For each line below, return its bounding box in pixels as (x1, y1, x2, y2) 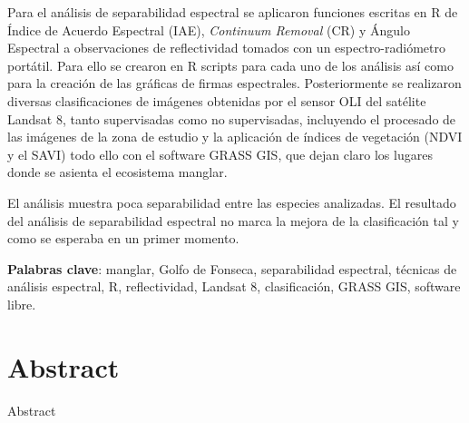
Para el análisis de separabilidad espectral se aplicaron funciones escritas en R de (7, 3, 458, 21)
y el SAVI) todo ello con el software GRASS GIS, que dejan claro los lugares (7, 144, 433, 163)
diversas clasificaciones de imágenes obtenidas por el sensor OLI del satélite (7, 91, 426, 110)
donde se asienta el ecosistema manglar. (7, 162, 228, 182)
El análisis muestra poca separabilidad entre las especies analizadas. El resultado (7, 192, 456, 211)
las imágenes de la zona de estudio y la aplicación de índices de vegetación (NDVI (7, 127, 463, 146)
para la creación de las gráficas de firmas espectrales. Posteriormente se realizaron (7, 74, 462, 93)
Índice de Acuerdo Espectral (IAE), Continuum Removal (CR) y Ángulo (7, 20, 410, 39)
